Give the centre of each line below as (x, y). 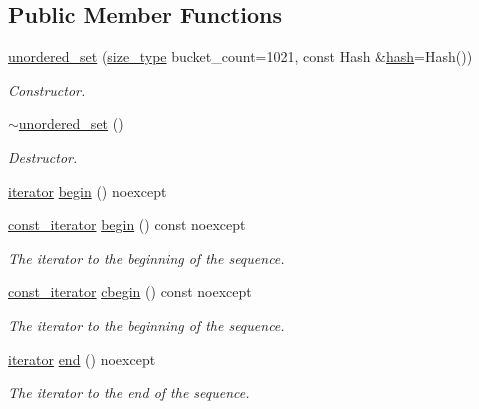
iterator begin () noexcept (87, 190)
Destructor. (43, 156)
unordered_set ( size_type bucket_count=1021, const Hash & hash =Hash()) (240, 56)
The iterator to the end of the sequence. (129, 392)
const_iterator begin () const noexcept (127, 224)
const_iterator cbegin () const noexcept (130, 291)
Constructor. (47, 89)
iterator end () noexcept (82, 358)
